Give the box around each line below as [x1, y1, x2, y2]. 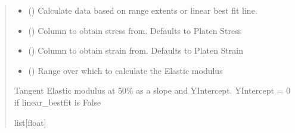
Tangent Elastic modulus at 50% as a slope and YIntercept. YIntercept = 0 [14, 84, 291, 97]
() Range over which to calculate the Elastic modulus [28, 64, 223, 76]
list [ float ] [14, 116, 46, 128]
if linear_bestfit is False [14, 95, 101, 108]
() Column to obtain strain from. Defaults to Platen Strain [28, 44, 244, 57]
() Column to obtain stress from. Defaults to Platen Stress [28, 24, 242, 36]
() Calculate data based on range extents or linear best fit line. [28, 4, 257, 16]
